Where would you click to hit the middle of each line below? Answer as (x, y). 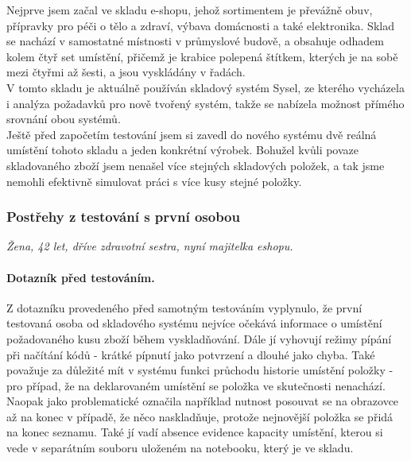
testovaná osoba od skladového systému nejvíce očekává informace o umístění (194, 323)
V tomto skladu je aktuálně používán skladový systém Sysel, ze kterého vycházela (205, 87)
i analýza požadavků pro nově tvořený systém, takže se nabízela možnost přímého (205, 103)
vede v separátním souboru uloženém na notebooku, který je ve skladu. (180, 448)
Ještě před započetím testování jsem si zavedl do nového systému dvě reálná (192, 134)
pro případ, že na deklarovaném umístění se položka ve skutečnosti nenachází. (196, 385)
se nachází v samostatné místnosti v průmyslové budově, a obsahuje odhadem (195, 41)
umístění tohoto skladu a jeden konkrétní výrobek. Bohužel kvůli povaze (183, 150)
